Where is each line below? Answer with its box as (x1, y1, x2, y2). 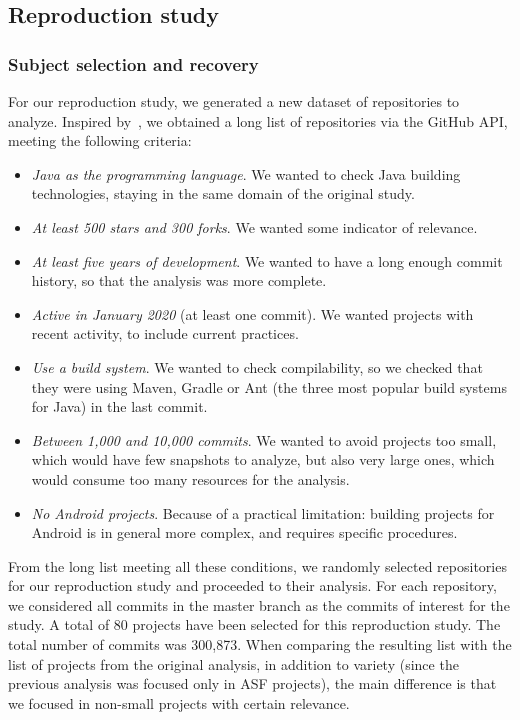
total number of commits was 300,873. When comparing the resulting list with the (8, 634, 512, 655)
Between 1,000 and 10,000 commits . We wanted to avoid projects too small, (31, 429, 497, 450)
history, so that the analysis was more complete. (31, 270, 327, 291)
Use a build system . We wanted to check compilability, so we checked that (31, 356, 483, 377)
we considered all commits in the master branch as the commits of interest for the (8, 594, 510, 615)
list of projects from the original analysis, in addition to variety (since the (8, 653, 459, 674)
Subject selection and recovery (8, 51, 259, 76)
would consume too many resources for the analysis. (31, 468, 350, 489)
